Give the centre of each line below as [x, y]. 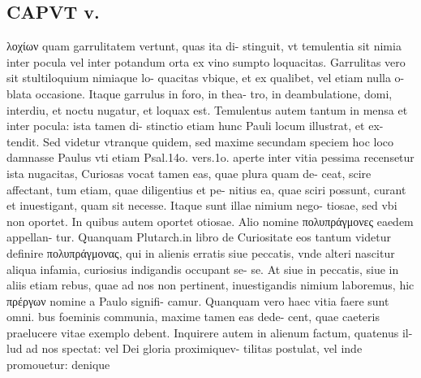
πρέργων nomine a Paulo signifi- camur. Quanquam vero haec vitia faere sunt [198, 300]
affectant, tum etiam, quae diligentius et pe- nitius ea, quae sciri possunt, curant [206, 189]
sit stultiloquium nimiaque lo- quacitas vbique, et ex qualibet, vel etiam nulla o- [206, 78]
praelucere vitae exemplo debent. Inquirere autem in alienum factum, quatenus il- [210, 332]
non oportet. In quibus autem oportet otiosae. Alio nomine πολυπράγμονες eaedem [210, 221]
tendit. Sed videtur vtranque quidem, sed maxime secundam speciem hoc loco [200, 141]
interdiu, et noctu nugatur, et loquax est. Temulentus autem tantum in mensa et [207, 109]
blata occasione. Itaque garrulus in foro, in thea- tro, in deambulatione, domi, [200, 93]
